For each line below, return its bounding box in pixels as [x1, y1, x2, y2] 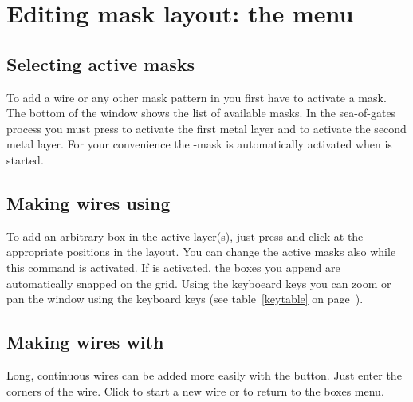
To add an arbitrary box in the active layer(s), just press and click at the [6, 227, 364, 244]
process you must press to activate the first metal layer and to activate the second [6, 120, 407, 136]
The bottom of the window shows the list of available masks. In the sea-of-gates [6, 104, 396, 121]
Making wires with [6, 329, 164, 354]
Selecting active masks [6, 51, 195, 76]
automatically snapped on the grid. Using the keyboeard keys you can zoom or [6, 274, 391, 291]
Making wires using [6, 190, 171, 215]
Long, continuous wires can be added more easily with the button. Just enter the [6, 366, 402, 383]
